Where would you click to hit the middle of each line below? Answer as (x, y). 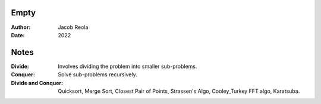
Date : (18, 35)
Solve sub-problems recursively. (97, 74)
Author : (21, 27)
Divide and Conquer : (37, 83)
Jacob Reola (73, 27)
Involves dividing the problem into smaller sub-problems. (128, 66)
